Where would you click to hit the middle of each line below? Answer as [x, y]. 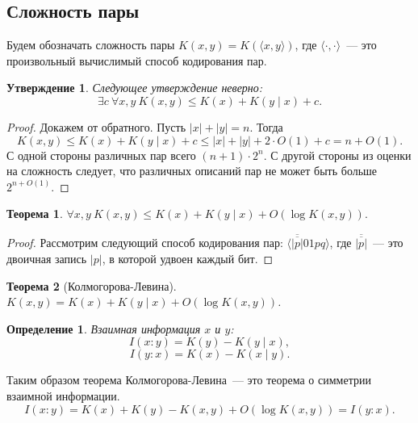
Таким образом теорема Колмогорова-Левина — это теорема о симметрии [189, 380]
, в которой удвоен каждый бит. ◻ [188, 258]
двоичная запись [47, 258]
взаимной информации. [63, 395]
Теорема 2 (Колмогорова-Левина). [92, 285]
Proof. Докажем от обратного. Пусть [96, 126]
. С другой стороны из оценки [337, 155]
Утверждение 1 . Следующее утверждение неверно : [135, 88]
